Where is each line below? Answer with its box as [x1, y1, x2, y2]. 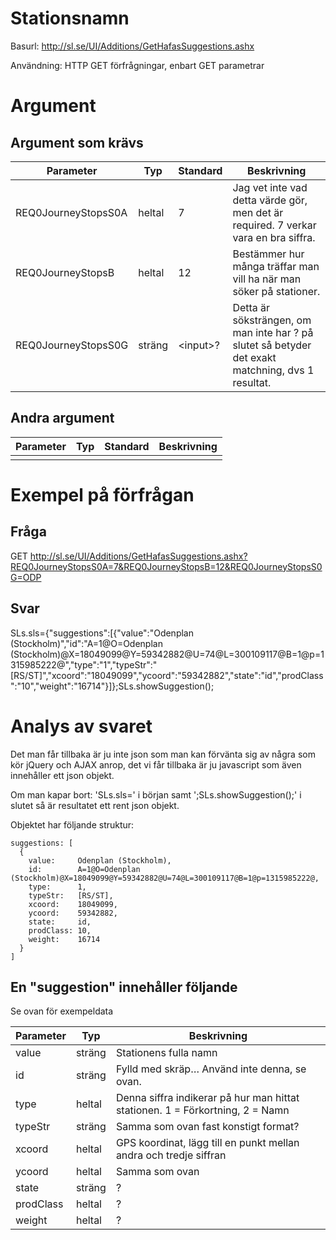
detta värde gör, [232, 193, 308, 207]
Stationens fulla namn [115, 1046, 218, 1060]
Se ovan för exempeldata [10, 1005, 114, 1017]
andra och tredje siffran [115, 1148, 227, 1162]
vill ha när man [232, 272, 302, 286]
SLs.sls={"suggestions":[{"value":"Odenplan [10, 627, 194, 639]
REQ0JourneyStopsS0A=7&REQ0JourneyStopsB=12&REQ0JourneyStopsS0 [10, 560, 323, 572]
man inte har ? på [232, 325, 314, 339]
